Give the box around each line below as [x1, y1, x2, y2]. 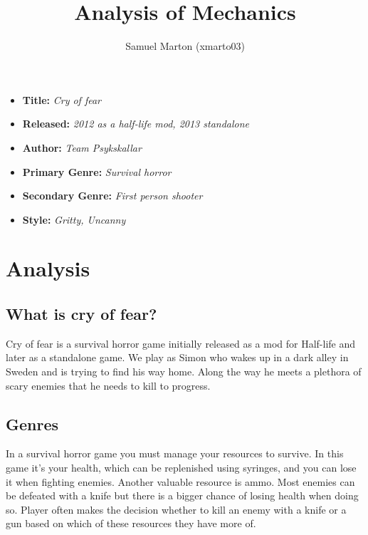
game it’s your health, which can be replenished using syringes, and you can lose [6, 460, 357, 475]
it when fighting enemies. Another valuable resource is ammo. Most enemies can [6, 474, 355, 489]
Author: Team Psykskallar [22, 140, 142, 155]
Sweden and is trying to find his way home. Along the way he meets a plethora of [6, 364, 362, 379]
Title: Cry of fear [22, 92, 102, 107]
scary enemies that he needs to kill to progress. [6, 378, 211, 393]
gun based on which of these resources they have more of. [6, 516, 256, 531]
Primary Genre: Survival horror [22, 164, 172, 179]
